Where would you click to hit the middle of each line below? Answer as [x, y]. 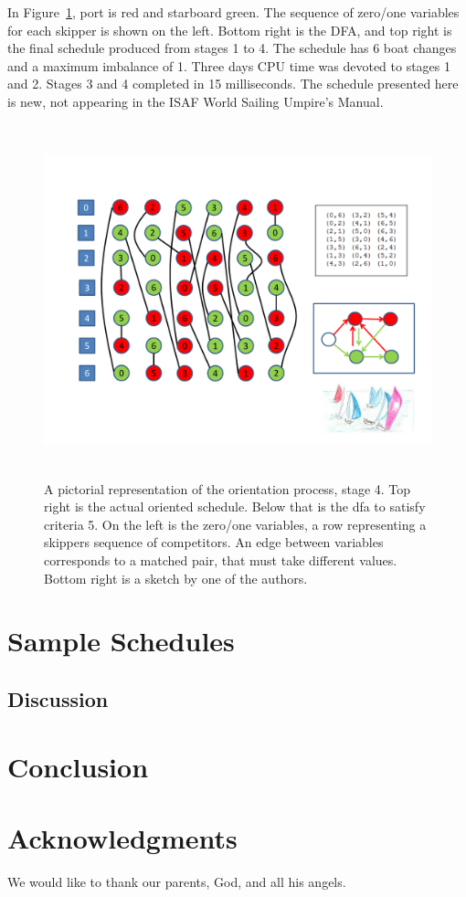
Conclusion [78, 766]
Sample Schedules [121, 641]
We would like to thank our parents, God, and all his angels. [177, 881]
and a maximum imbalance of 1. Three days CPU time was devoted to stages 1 [229, 65]
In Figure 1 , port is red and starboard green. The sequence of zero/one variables [233, 12]
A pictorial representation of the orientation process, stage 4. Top [228, 488]
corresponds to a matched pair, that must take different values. [221, 560]
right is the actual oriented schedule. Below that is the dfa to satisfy [235, 507]
